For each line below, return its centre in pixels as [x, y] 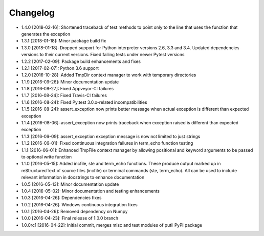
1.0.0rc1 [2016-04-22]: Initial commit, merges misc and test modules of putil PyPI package [112, 225]
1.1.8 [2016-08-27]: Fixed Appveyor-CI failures [68, 89]
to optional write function [46, 157]
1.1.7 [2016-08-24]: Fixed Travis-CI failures [64, 96]
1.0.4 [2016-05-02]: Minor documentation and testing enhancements [90, 191]
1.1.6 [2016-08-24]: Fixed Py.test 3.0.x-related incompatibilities [84, 102]
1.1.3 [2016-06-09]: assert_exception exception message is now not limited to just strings [111, 136]
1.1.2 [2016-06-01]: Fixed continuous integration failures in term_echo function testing [107, 143]
